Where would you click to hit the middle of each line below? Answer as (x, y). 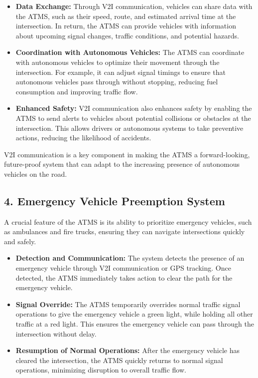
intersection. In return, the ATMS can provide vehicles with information (126, 26)
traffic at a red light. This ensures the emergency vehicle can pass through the (135, 324)
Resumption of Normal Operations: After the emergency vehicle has (128, 350)
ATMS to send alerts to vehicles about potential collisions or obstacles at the (133, 118)
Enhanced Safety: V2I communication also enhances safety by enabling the (134, 108)
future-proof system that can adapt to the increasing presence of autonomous (122, 164)
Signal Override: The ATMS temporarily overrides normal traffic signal (128, 304)
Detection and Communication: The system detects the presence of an (130, 258)
